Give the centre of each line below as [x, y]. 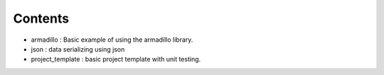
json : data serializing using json [78, 49]
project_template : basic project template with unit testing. [116, 59]
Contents [41, 18]
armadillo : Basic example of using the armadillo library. [112, 40]
